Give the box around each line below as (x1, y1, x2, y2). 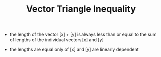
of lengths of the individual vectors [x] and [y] (9, 37, 104, 43)
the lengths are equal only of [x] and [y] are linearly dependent (9, 46, 139, 53)
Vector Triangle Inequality (26, 3, 136, 15)
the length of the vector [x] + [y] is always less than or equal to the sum (9, 31, 157, 38)
